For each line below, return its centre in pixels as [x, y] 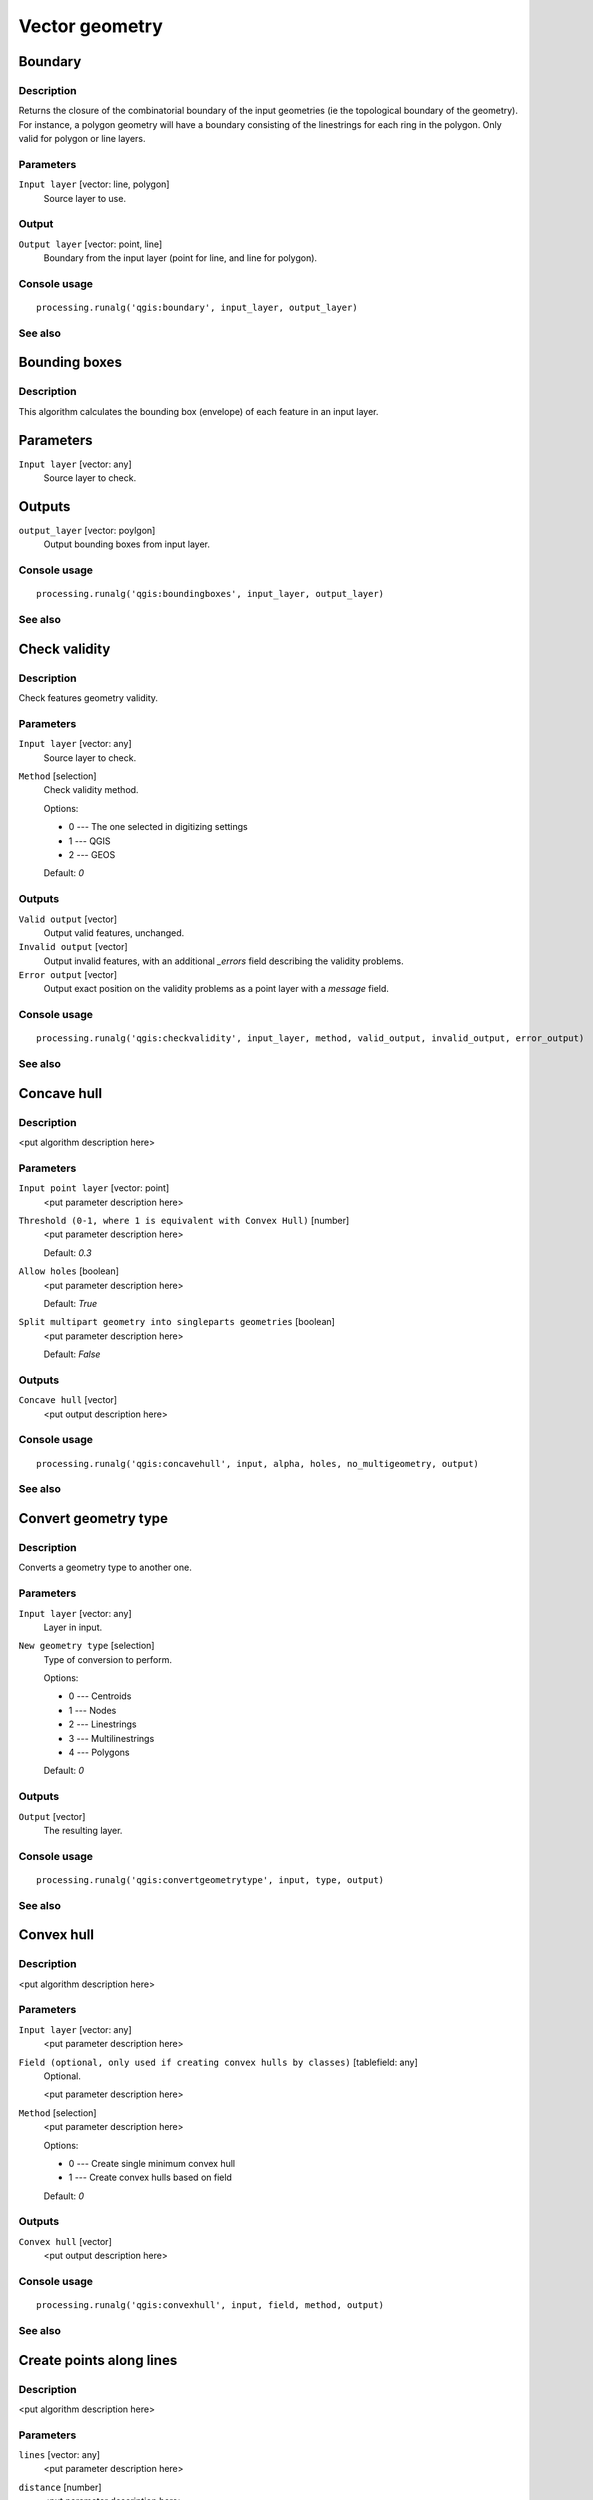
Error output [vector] [68, 975]
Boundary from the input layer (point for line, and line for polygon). [180, 258]
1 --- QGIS [89, 841]
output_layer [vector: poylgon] [87, 531]
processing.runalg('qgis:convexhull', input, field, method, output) [210, 2305]
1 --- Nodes [92, 1710]
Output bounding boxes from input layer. [126, 544]
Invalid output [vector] [73, 947]
